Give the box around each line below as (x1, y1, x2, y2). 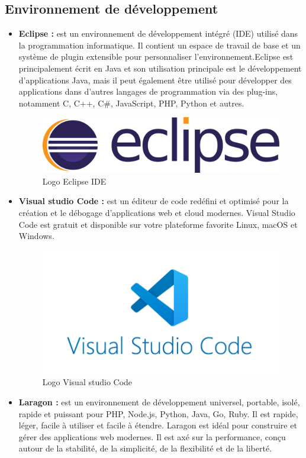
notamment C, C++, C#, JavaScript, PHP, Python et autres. (18, 96, 244, 109)
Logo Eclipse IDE (42, 175, 107, 187)
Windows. (18, 230, 54, 242)
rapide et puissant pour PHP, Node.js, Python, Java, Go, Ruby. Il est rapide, (18, 407, 298, 420)
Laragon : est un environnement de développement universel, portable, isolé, (18, 395, 300, 408)
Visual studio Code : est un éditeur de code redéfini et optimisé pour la (18, 195, 289, 207)
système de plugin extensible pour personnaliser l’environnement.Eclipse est (18, 50, 294, 63)
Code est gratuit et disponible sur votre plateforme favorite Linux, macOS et (18, 218, 298, 230)
